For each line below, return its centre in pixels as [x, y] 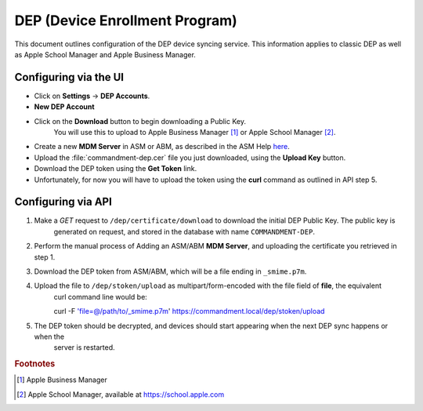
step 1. [45, 257]
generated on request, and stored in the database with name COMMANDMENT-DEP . [184, 231]
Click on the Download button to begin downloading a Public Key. [140, 121]
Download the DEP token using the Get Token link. [116, 169]
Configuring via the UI [69, 77]
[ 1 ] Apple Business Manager [62, 380]
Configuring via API [63, 202]
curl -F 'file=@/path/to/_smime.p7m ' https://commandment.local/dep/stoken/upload [189, 311]
